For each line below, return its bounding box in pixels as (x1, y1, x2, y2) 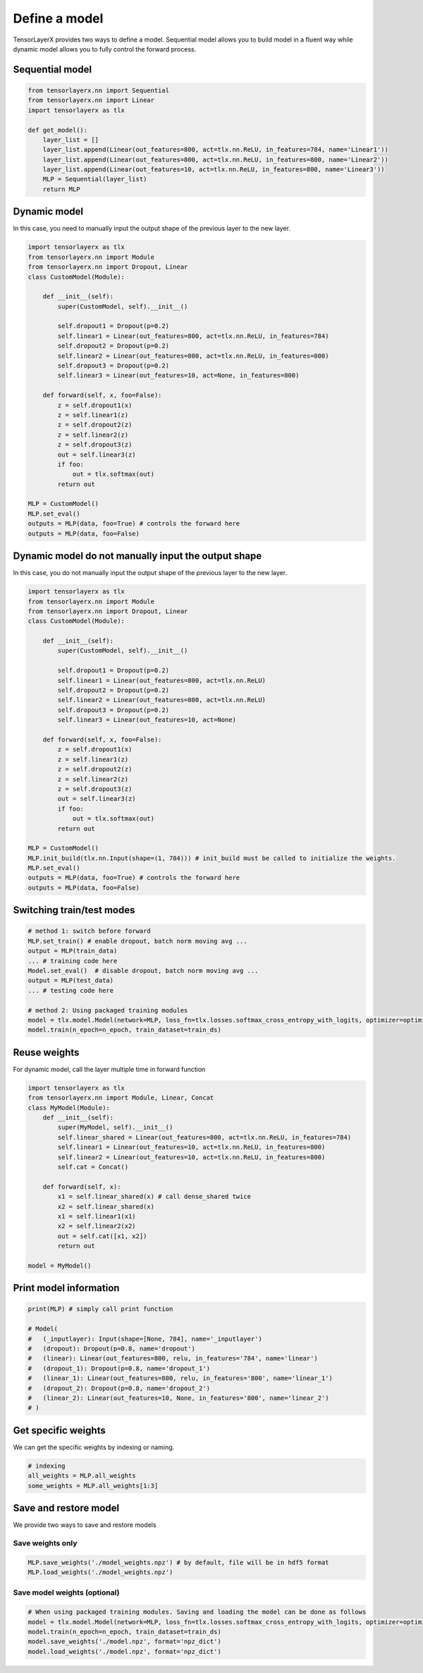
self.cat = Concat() (57, 1163, 129, 1171)
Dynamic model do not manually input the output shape (13, 550, 262, 562)
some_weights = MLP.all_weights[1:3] (27, 1482, 159, 1490)
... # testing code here (27, 986, 114, 994)
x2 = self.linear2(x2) (57, 1222, 137, 1231)
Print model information (13, 1282, 120, 1294)
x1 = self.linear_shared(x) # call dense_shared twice (57, 1192, 252, 1201)
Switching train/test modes (13, 904, 135, 917)
